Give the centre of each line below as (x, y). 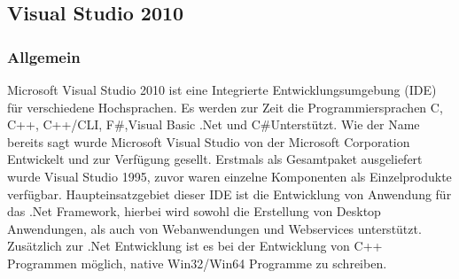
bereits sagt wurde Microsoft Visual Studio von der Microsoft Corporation (209, 141)
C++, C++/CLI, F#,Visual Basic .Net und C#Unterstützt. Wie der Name (214, 124)
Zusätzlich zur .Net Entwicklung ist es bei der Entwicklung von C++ (195, 246)
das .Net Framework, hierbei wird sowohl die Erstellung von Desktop (194, 211)
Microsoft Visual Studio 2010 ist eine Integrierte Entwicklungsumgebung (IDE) (222, 89)
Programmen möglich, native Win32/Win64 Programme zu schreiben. (197, 263)
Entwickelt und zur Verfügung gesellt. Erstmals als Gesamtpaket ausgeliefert (215, 159)
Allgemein (44, 56)
